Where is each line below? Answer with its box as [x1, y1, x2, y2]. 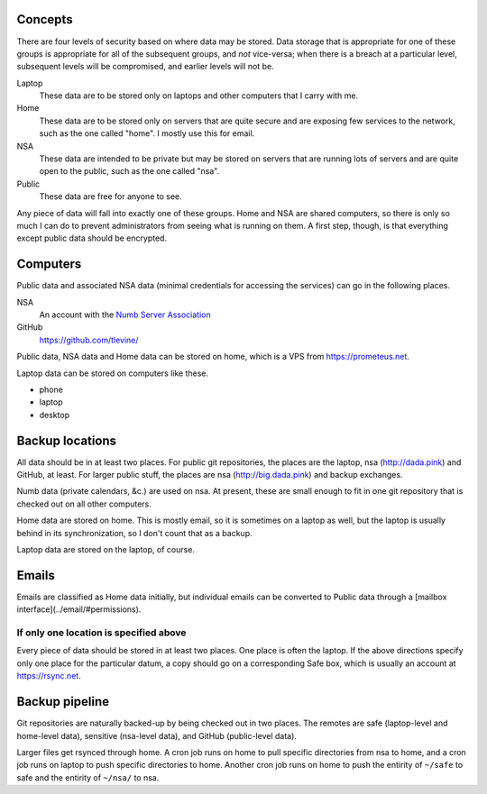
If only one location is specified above [16, 626, 187, 639]
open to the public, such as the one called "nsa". [39, 166, 220, 177]
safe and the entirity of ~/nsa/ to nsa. [16, 771, 160, 783]
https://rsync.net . [16, 671, 81, 681]
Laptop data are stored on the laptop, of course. [16, 544, 196, 555]
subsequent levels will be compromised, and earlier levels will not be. [16, 61, 274, 72]
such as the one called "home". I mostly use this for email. [39, 128, 255, 139]
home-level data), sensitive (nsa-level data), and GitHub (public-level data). [16, 730, 298, 741]
